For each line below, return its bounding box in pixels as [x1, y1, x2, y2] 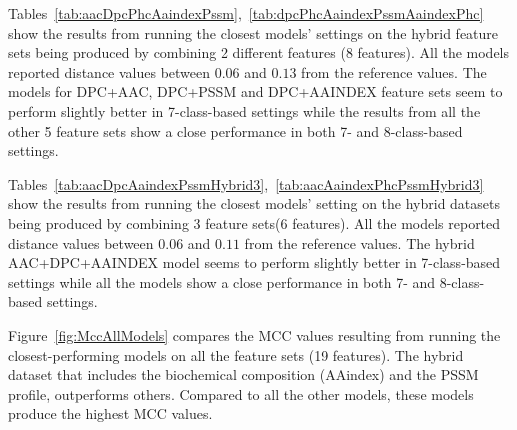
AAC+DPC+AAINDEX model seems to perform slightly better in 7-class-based [8, 252, 501, 273]
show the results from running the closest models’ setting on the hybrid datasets [8, 193, 501, 214]
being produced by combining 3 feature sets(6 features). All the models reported [8, 212, 501, 233]
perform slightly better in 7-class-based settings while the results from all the [8, 100, 481, 121]
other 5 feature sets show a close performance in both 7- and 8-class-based [8, 120, 463, 141]
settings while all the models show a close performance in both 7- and [8, 271, 436, 292]
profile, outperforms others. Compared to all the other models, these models [8, 383, 474, 404]
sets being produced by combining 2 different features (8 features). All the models [8, 42, 510, 63]
